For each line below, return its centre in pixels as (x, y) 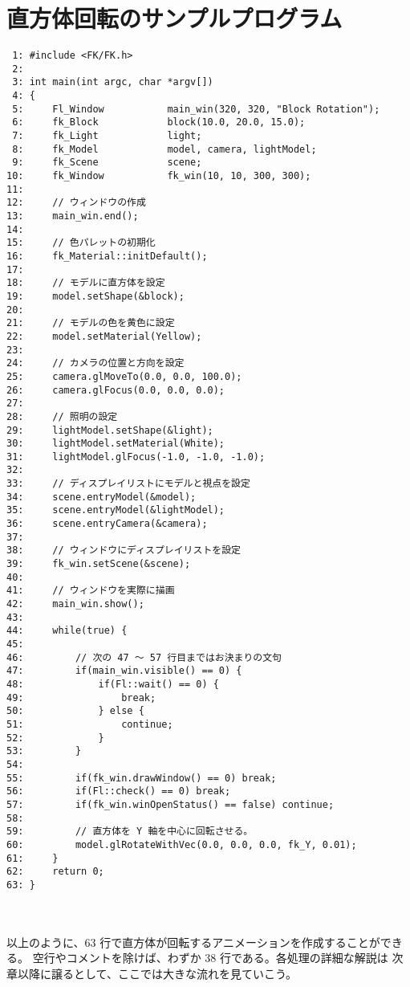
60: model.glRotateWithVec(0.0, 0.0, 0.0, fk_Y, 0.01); (182, 844)
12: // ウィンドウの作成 (76, 203)
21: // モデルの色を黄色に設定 (91, 323)
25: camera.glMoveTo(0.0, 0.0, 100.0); (124, 376)
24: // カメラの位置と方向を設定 (95, 363)
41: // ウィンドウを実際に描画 (91, 591)
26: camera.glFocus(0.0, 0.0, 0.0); (116, 390)
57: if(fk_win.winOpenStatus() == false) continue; (170, 804)
